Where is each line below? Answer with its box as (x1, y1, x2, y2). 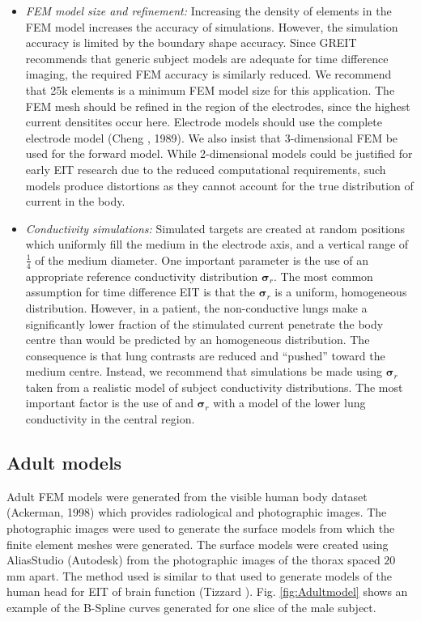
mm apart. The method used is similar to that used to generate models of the (6, 567, 393, 584)
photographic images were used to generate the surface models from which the (6, 520, 395, 537)
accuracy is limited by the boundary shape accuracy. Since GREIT (25, 34, 357, 51)
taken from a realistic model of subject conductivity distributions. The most (25, 378, 403, 395)
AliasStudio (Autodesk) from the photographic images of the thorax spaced (6, 551, 381, 568)
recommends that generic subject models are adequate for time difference (25, 49, 389, 66)
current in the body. (25, 193, 125, 210)
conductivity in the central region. (25, 410, 195, 427)
